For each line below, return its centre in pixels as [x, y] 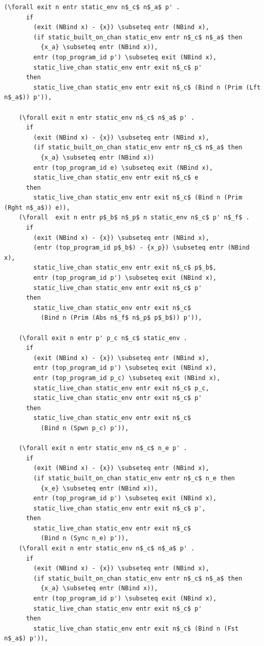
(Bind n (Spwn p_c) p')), [85, 428]
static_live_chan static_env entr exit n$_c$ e [116, 178]
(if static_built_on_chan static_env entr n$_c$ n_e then [134, 478]
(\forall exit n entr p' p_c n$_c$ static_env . [103, 338]
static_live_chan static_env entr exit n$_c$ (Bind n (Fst [136, 628]
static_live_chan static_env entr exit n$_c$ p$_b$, [125, 268]
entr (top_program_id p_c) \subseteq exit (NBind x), [127, 378]
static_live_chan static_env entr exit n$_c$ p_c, [121, 388]
